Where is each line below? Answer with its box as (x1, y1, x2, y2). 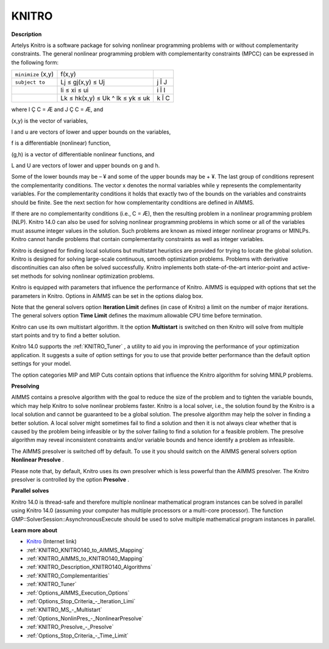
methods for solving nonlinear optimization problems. (20, 272, 155, 280)
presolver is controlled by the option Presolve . (11, 476, 130, 483)
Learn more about (11, 526, 58, 534)
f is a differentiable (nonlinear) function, (11, 139, 111, 147)
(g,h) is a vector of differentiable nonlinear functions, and (11, 150, 155, 158)
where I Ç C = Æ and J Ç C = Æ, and (11, 106, 104, 113)
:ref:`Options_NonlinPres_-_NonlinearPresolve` (26, 614, 144, 622)
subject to (15, 79, 46, 85)
